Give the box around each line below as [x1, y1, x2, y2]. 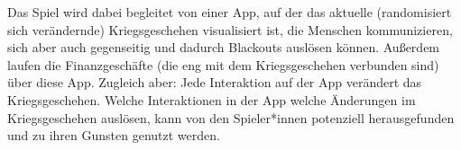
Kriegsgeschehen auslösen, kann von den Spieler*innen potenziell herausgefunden [7, 108, 455, 127]
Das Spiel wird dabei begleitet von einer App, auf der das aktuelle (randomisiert [7, 3, 452, 21]
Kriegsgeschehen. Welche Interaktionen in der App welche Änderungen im [7, 90, 416, 109]
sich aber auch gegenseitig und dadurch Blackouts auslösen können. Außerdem [7, 38, 440, 57]
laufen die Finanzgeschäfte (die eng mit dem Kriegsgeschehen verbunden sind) [7, 55, 439, 74]
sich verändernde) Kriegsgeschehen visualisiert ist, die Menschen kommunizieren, [7, 20, 453, 39]
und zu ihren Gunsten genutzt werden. [7, 126, 220, 145]
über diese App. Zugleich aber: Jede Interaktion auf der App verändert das [7, 73, 422, 92]
